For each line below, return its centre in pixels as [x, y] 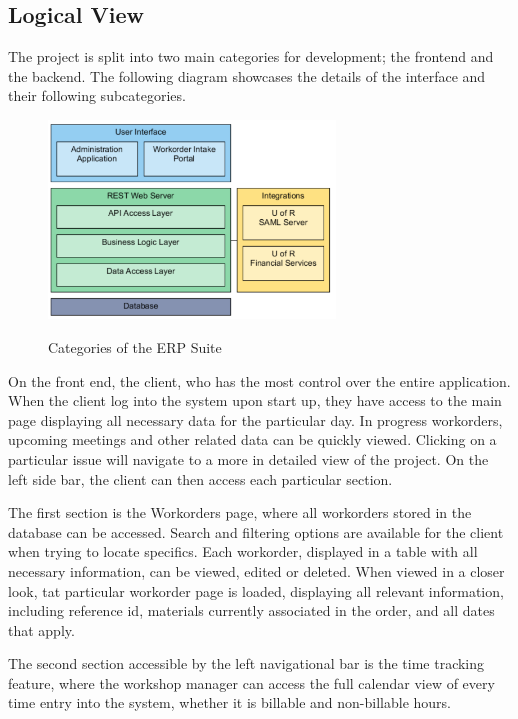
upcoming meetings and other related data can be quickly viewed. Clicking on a [252, 439]
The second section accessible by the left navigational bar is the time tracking [246, 663]
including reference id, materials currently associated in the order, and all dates [251, 610]
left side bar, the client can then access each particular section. [200, 478]
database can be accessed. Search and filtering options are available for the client [256, 531]
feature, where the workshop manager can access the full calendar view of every [251, 682]
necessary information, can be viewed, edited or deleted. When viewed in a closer [256, 570]
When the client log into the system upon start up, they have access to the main [255, 400]
